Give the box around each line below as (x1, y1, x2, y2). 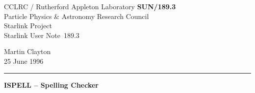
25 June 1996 (4, 56, 44, 66)
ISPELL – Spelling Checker (4, 79, 99, 90)
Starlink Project (4, 20, 52, 31)
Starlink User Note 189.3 (4, 30, 79, 40)
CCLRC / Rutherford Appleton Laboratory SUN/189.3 (4, 1, 176, 11)
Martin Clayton (4, 46, 51, 56)
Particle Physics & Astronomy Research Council (4, 11, 149, 21)
